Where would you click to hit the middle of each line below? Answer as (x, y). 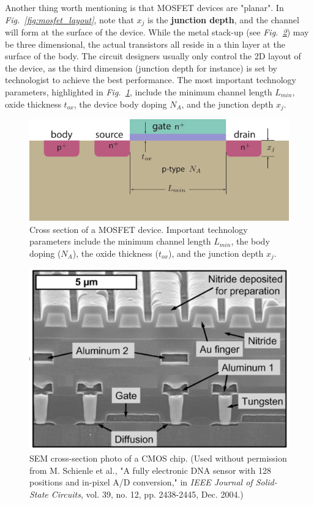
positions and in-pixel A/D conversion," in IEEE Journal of (141, 482)
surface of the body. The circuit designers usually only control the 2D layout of (153, 56)
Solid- (266, 482)
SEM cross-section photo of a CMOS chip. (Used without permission (158, 458)
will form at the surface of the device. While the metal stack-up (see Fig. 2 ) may (157, 32)
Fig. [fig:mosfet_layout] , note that (69, 19)
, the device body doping (120, 104)
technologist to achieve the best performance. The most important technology (151, 80)
